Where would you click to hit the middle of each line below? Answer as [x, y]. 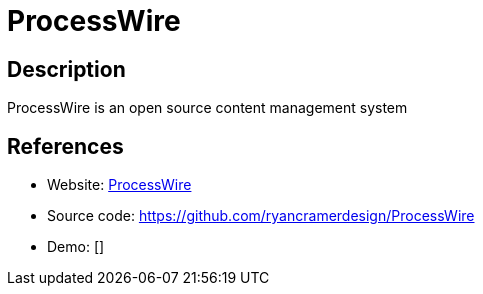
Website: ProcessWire [119, 185]
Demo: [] [76, 247]
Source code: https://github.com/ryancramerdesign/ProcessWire [261, 216]
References [65, 146]
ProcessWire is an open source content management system [207, 108]
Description [66, 69]
